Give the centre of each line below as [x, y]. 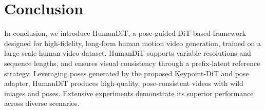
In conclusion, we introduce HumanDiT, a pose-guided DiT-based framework [125, 33]
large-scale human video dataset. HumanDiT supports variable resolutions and [128, 53]
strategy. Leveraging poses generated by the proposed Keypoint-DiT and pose [127, 73]
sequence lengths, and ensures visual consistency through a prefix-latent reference [132, 63]
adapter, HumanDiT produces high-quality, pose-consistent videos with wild [124, 83]
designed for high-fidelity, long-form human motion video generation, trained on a [133, 43]
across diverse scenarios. [42, 103]
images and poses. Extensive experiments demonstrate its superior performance [129, 93]
